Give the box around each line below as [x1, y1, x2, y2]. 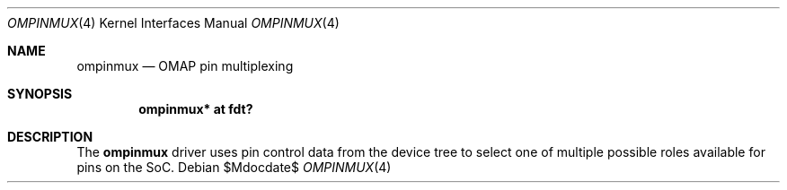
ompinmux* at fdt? [138, 101, 253, 117]
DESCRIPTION [7, 129, 93, 144]
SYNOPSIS [7, 86, 73, 101]
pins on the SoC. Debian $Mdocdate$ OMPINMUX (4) [76, 160, 392, 175]
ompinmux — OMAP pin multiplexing [76, 58, 294, 73]
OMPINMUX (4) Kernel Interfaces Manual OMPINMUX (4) [7, 15, 340, 30]
